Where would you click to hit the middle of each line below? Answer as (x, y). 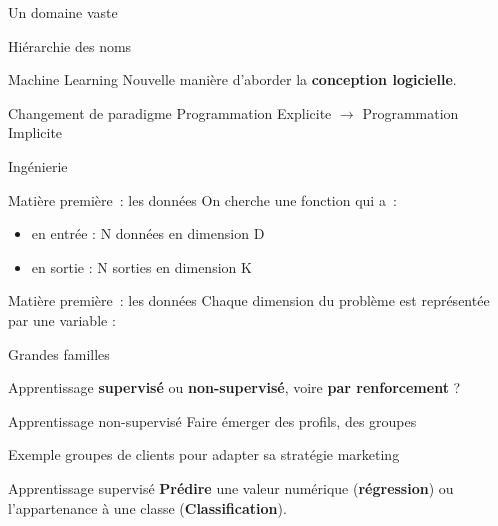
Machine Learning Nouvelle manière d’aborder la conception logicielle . (232, 79)
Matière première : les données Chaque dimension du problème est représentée (249, 300)
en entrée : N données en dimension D (148, 233)
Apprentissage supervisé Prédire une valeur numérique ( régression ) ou (231, 487)
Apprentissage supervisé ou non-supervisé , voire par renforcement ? (234, 387)
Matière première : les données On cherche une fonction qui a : (202, 199)
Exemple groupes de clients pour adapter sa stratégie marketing (204, 454)
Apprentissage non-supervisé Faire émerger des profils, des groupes (212, 420)
